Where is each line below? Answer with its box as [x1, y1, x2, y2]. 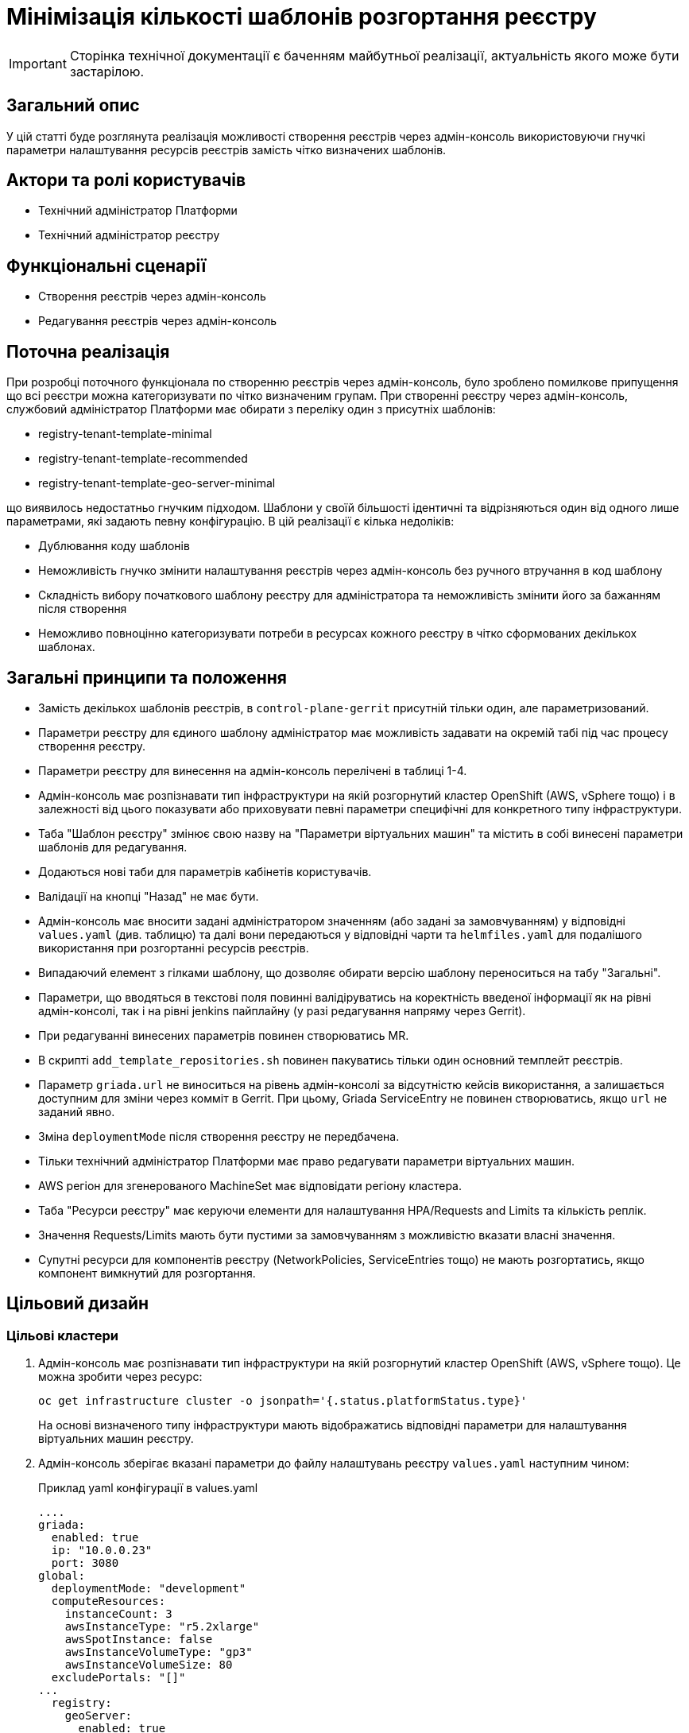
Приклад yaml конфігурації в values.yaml [38, 1481, 258, 1495]
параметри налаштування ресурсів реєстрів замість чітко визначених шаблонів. [6, 142, 447, 157]
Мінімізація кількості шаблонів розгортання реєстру [6, 3, 597, 30]
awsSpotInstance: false [64, 1633, 213, 1646]
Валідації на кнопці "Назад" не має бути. [38, 889, 259, 903]
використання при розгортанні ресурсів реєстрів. [38, 940, 309, 955]
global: [38, 1569, 86, 1583]
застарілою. [69, 63, 144, 79]
